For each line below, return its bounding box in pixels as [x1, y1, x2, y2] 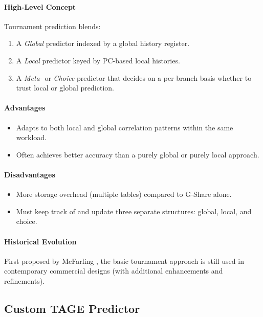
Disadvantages [4, 169, 55, 179]
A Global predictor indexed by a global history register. [16, 38, 190, 49]
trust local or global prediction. [16, 82, 114, 93]
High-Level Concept [4, 1, 76, 12]
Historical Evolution [4, 236, 77, 246]
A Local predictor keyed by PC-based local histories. [16, 55, 180, 65]
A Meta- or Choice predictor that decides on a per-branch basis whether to [16, 72, 252, 83]
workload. [16, 132, 47, 143]
